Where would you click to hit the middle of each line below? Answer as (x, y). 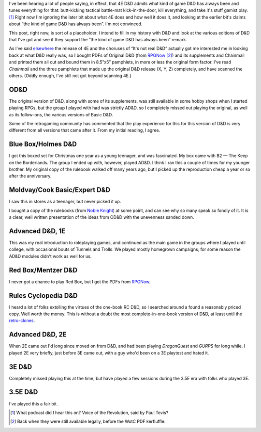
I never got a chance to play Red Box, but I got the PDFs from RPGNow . (80, 282)
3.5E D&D (23, 392)
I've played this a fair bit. (33, 404)
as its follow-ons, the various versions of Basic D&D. (61, 114)
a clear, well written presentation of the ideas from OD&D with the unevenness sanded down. (101, 217)
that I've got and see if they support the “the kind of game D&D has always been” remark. (98, 39)
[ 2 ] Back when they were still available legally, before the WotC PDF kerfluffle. (88, 421)
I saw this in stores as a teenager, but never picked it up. (65, 202)
